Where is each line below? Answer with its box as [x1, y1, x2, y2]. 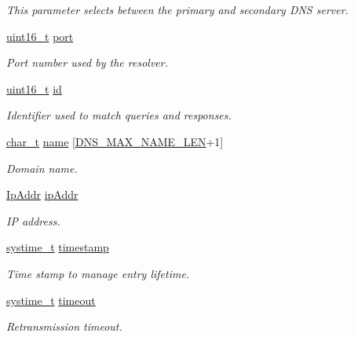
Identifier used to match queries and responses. [6, 107, 232, 123]
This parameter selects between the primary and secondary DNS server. [6, 2, 349, 17]
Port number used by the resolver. [6, 54, 168, 71]
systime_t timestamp [6, 239, 109, 255]
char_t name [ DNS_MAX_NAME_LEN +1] [6, 133, 224, 149]
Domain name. [6, 159, 78, 176]
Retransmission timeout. [6, 318, 122, 335]
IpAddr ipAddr [6, 186, 78, 203]
